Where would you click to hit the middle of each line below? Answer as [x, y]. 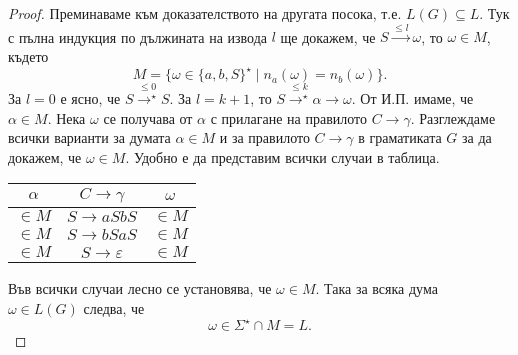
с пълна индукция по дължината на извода [137, 36]
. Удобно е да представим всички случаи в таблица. [282, 156]
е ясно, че [90, 97]
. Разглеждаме [453, 117]
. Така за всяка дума [376, 288]
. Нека [66, 117]
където [28, 55]
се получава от [148, 117]
